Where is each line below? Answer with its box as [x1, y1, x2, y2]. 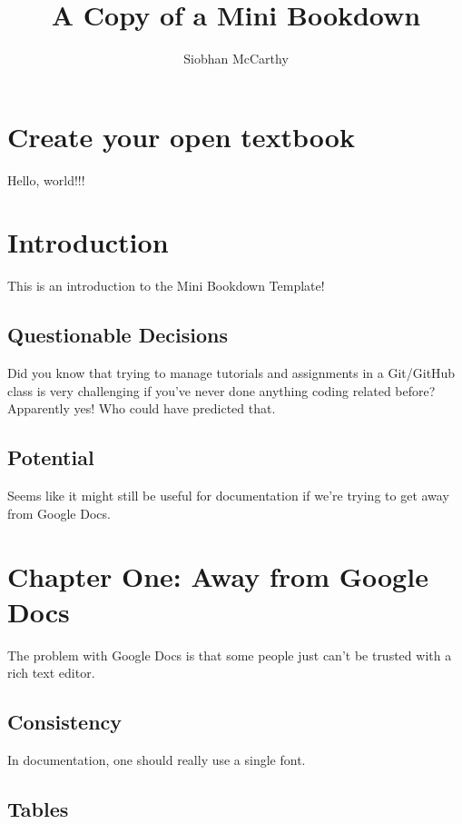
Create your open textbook [7, 117, 355, 154]
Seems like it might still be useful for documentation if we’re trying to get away [7, 486, 449, 505]
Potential [7, 443, 94, 472]
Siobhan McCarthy [183, 49, 289, 68]
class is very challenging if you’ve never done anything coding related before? [7, 381, 436, 400]
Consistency [7, 708, 123, 736]
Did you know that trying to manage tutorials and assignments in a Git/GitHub [7, 363, 456, 382]
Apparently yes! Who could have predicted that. [7, 399, 276, 418]
